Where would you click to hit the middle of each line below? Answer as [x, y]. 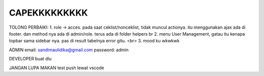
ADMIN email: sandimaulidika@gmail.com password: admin [69, 50]
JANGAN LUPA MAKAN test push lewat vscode [57, 68]
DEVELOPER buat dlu [30, 59]
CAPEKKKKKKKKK [48, 13]
